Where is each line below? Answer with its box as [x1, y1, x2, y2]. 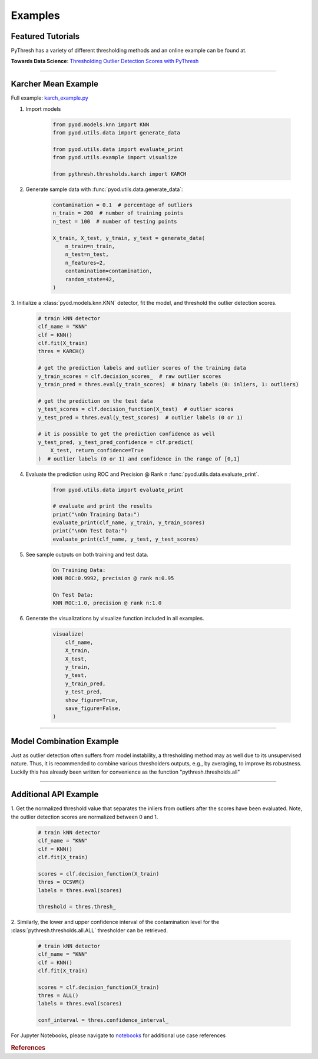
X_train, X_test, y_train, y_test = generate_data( [52, 235, 206, 241]
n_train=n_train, [65, 243, 115, 249]
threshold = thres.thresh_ [38, 903, 116, 910]
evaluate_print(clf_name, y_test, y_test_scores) [52, 535, 199, 542]
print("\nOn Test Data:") [52, 528, 128, 534]
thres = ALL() [38, 992, 79, 999]
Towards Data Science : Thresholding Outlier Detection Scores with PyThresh [11, 58, 199, 65]
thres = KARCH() [38, 348, 85, 355]
